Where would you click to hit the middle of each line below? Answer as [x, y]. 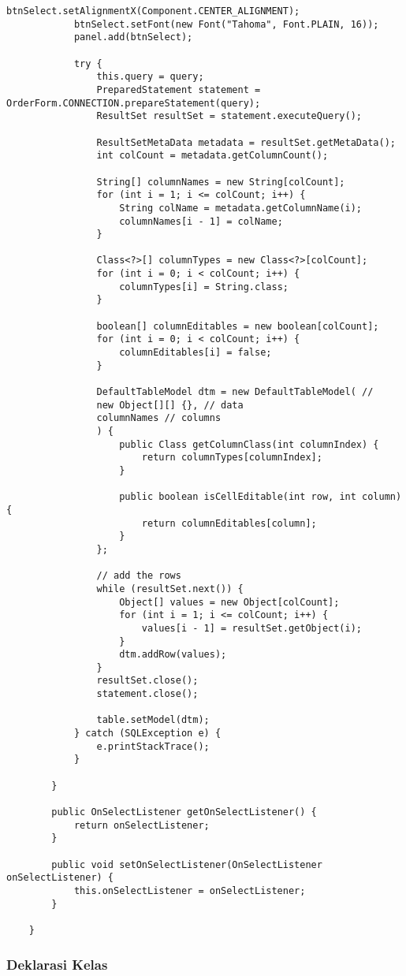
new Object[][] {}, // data [170, 405]
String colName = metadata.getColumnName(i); [241, 208]
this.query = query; [150, 77]
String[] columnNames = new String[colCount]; [221, 182]
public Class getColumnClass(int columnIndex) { [249, 444]
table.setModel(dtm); [153, 720]
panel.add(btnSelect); [133, 37]
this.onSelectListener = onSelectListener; [190, 890]
